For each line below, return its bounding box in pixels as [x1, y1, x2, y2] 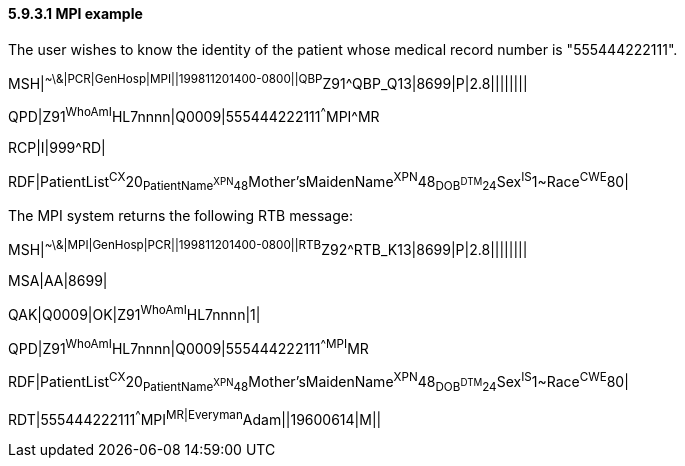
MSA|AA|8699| [8, 272, 108, 290]
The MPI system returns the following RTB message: [8, 207, 353, 225]
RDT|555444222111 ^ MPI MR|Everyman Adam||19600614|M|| [8, 407, 382, 428]
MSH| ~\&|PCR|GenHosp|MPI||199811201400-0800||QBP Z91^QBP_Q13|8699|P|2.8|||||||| [8, 71, 528, 92]
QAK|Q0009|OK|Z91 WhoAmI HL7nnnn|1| [8, 303, 261, 323]
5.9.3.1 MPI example [8, 5, 143, 22]
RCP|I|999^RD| [8, 138, 106, 156]
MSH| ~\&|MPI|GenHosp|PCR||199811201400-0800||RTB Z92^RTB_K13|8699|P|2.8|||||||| [8, 238, 528, 259]
